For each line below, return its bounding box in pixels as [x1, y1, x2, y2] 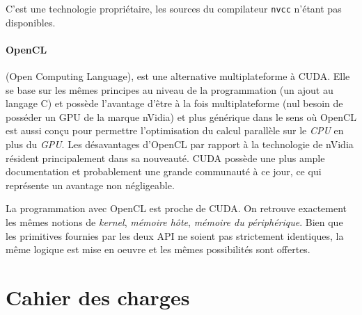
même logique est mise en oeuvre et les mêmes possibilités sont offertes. [6, 242, 310, 257]
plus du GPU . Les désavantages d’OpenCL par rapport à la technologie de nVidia [6, 137, 354, 152]
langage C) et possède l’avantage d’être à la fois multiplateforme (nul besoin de [6, 96, 343, 111]
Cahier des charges [6, 282, 190, 311]
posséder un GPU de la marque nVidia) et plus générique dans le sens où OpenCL [6, 109, 356, 124]
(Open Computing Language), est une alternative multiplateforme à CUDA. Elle [6, 69, 350, 83]
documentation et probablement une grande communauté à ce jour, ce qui [6, 164, 322, 179]
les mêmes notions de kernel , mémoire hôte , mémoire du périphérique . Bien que [6, 214, 343, 229]
